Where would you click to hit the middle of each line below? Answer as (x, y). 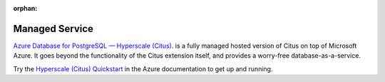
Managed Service (53, 29)
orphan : (25, 8)
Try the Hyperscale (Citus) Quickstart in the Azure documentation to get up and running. (143, 68)
